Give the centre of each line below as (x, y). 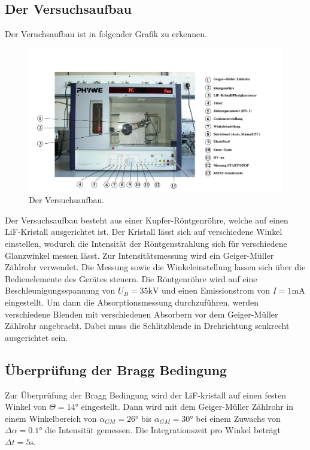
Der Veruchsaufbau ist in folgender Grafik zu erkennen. (106, 34)
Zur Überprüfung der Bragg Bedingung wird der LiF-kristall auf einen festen (145, 395)
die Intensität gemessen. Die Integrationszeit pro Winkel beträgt (163, 430)
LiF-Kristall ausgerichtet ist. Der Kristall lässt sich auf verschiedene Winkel (144, 232)
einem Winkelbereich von (51, 418)
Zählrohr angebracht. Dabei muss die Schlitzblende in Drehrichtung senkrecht (147, 326)
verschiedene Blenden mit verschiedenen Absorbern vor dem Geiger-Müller (142, 314)
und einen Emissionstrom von (216, 290)
